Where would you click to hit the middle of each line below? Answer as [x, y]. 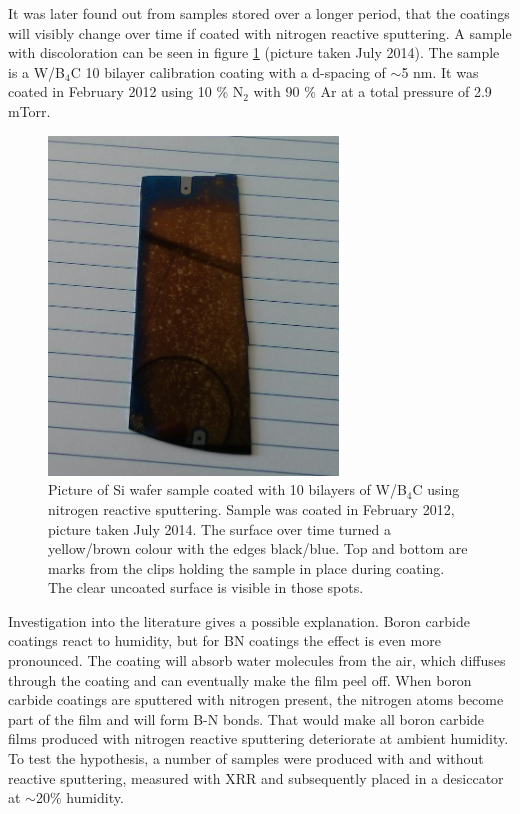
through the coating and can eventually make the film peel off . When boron [240, 679]
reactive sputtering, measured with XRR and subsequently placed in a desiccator [256, 777]
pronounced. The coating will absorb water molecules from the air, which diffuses [257, 660]
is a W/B [37, 71]
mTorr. [29, 110]
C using [436, 489]
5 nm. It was [440, 71]
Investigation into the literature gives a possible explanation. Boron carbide [239, 620]
